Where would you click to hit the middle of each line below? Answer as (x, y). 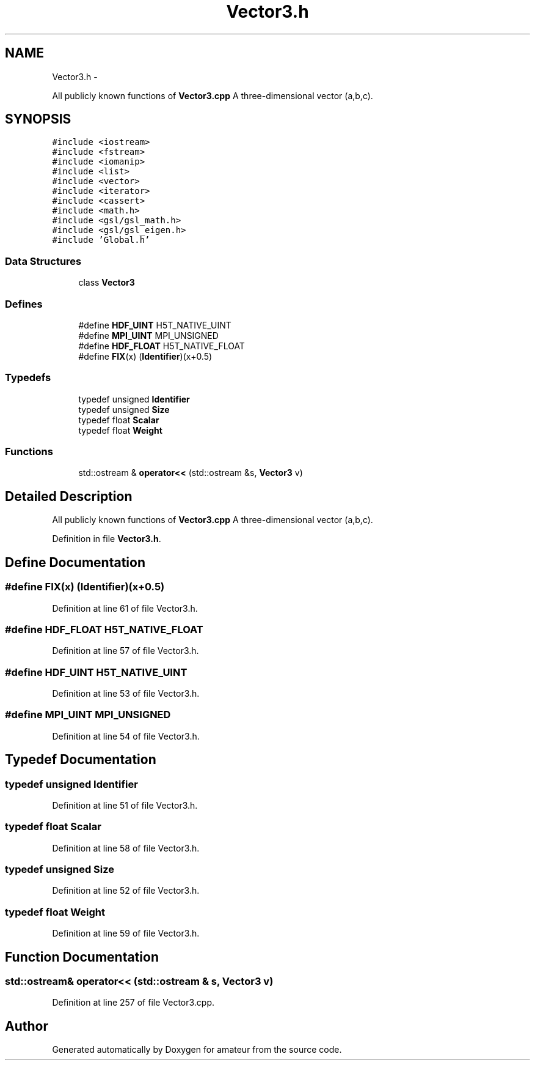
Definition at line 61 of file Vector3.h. (125, 608)
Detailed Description (69, 496)
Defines (24, 304)
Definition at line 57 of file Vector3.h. (126, 651)
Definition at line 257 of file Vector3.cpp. (133, 1003)
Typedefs (28, 378)
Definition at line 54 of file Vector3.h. (126, 736)
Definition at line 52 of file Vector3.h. (126, 891)
